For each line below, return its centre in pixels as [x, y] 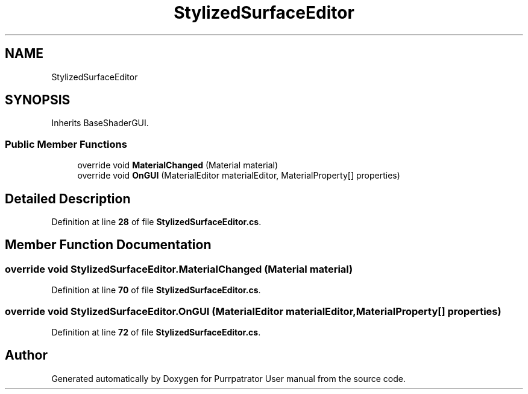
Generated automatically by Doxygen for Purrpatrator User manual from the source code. [228, 378]
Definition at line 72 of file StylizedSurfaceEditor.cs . [156, 332]
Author [26, 355]
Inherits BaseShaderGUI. [100, 123]
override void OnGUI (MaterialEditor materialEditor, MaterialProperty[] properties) [239, 176]
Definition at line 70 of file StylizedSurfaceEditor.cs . [156, 290]
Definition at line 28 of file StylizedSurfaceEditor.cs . [156, 222]
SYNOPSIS [38, 100]
